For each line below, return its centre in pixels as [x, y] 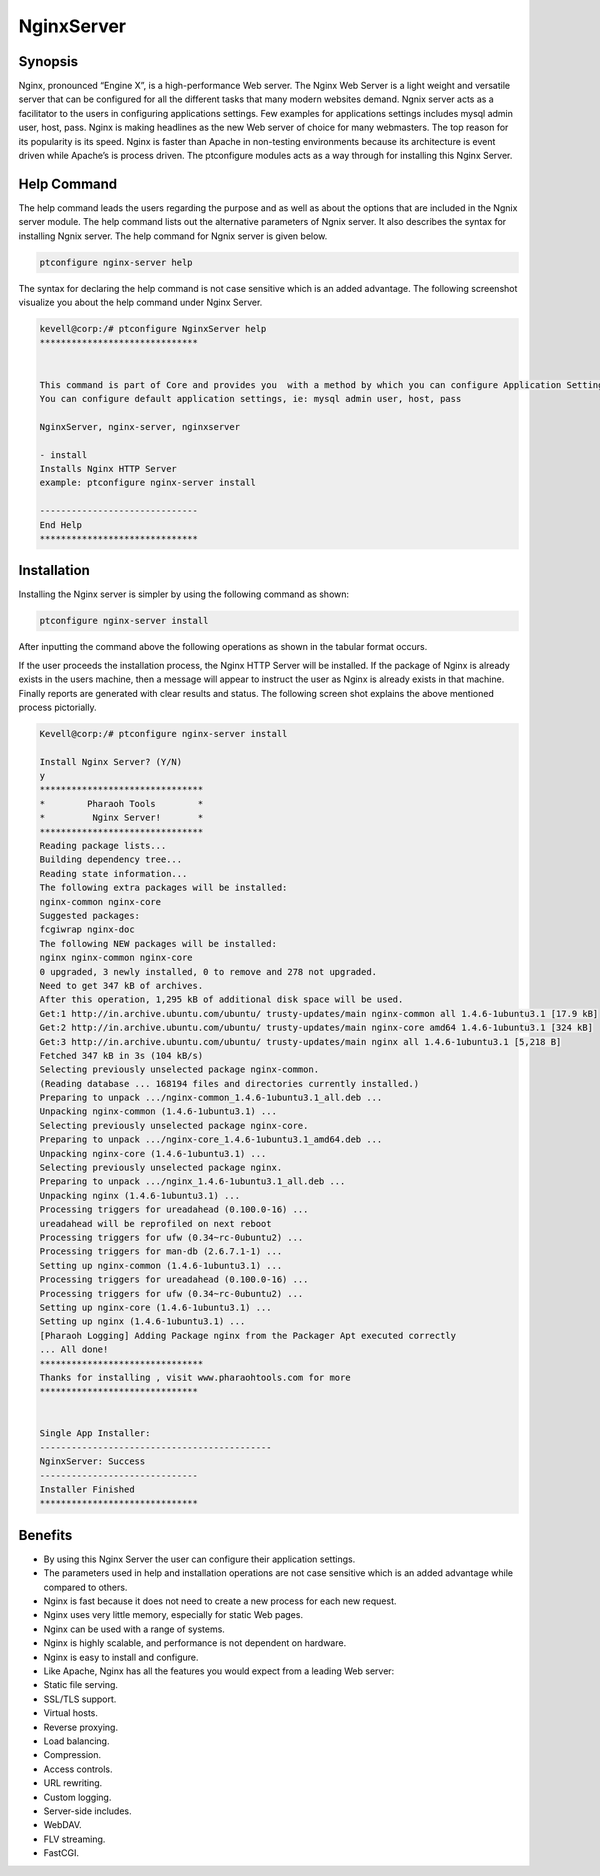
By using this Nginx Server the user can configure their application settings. [199, 1559]
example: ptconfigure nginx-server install [148, 483]
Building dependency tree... [111, 859]
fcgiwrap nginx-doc [87, 929]
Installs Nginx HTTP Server [108, 468]
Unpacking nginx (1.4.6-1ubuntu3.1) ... [139, 1195]
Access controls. [78, 1769]
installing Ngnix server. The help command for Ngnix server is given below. [173, 236]
